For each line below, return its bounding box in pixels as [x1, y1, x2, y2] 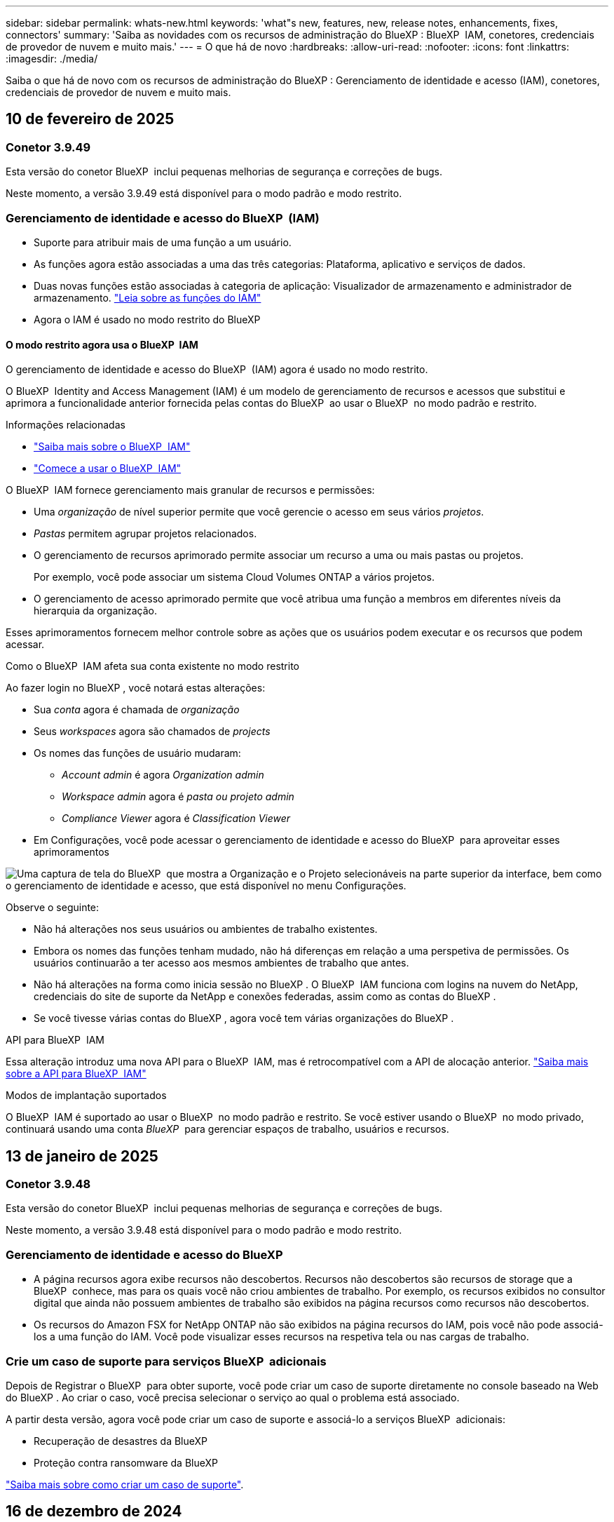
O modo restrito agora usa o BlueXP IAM [6, 338, 198, 351]
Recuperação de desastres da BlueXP [34, 1434, 208, 1447]
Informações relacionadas [6, 419, 125, 431]
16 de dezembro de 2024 [6, 1502, 182, 1521]
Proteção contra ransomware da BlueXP [34, 1456, 218, 1469]
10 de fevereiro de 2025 [6, 110, 175, 128]
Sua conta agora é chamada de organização [34, 703, 240, 716]
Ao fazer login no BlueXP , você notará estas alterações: [6, 682, 266, 694]
